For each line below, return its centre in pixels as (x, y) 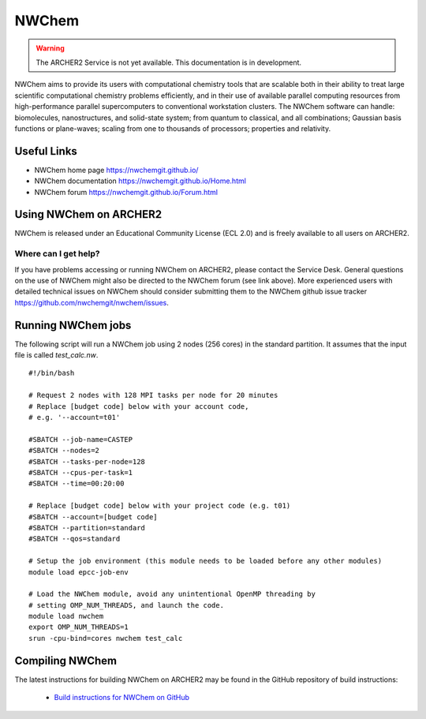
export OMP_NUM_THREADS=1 (79, 627)
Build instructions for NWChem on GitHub (121, 698)
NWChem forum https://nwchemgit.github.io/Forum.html (126, 192)
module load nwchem (66, 616)
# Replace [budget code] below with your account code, (139, 406)
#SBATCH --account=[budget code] (93, 517)
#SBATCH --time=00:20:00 (77, 484)
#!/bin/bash (52, 373)
